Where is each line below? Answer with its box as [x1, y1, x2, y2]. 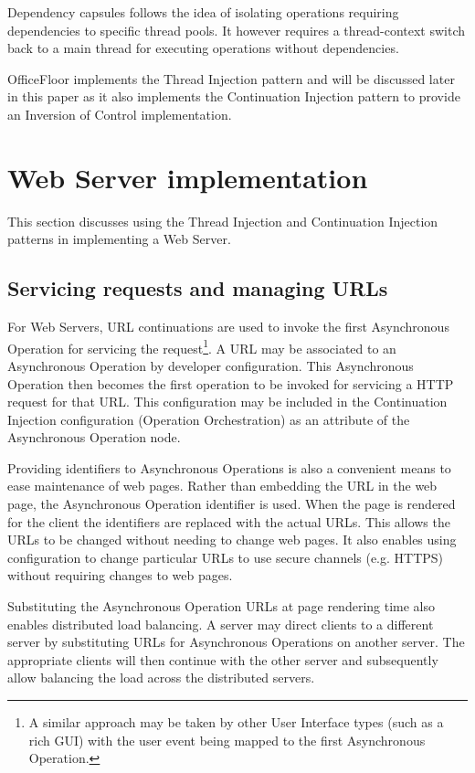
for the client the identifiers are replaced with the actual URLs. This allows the [7, 512, 450, 531]
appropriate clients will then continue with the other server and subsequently [7, 650, 438, 669]
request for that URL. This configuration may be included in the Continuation [7, 392, 448, 411]
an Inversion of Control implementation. [7, 104, 232, 123]
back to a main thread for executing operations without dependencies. [7, 38, 399, 58]
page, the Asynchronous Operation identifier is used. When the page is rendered [7, 494, 456, 514]
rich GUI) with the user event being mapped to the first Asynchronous [28, 730, 426, 749]
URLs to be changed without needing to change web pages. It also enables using [7, 530, 457, 549]
